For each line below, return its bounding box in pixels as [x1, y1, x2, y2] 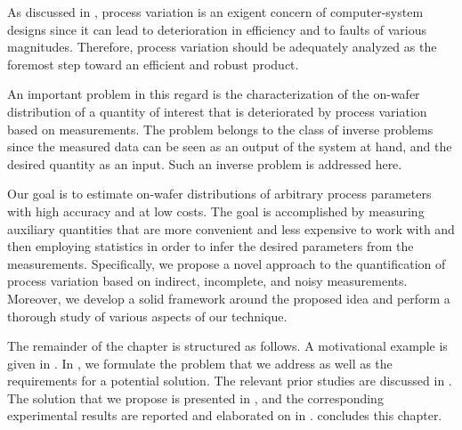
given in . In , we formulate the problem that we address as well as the [7, 353, 393, 372]
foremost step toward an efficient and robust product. [7, 54, 299, 73]
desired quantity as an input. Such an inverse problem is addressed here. [7, 154, 402, 173]
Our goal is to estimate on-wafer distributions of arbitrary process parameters [7, 184, 432, 203]
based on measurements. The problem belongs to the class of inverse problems [7, 119, 434, 138]
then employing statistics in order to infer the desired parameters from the [7, 237, 414, 256]
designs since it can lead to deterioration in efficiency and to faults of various [7, 20, 427, 38]
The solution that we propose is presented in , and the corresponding [7, 388, 384, 407]
